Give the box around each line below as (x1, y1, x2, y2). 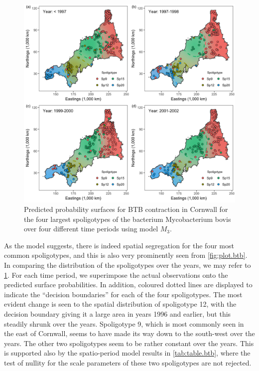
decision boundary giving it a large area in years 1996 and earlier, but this (4, 309, 231, 319)
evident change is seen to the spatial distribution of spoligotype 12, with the (4, 299, 237, 309)
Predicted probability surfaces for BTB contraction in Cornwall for (24, 204, 228, 214)
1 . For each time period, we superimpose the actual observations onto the (4, 269, 228, 280)
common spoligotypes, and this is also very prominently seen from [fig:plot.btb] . (4, 250, 248, 260)
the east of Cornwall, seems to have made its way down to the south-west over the (4, 328, 255, 339)
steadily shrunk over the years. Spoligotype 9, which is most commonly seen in (4, 318, 244, 329)
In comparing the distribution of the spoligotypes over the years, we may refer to (4, 260, 251, 270)
